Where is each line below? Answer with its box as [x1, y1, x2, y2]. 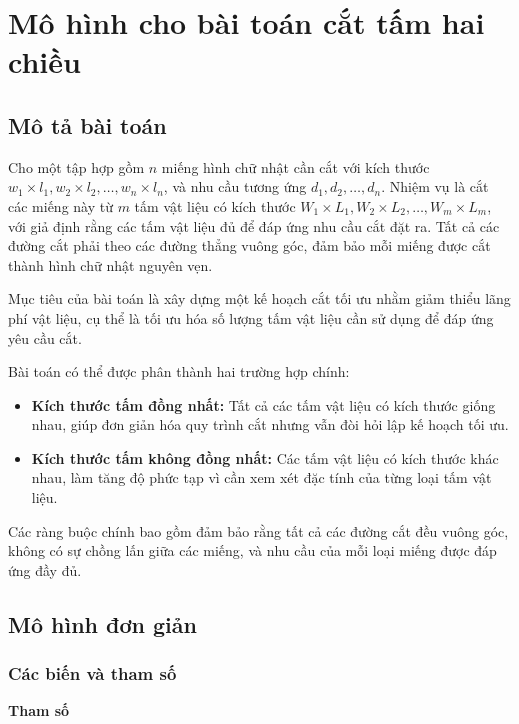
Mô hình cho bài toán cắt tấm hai [8, 2, 485, 43]
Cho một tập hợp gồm [8, 156, 145, 177]
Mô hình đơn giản [8, 608, 197, 639]
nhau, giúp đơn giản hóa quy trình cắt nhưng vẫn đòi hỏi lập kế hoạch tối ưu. [31, 414, 509, 435]
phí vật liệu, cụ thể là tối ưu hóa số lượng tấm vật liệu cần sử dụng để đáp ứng [8, 307, 494, 328]
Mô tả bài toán [8, 109, 167, 140]
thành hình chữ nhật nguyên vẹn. [8, 254, 213, 275]
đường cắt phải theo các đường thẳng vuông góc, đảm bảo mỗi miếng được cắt [8, 235, 491, 256]
